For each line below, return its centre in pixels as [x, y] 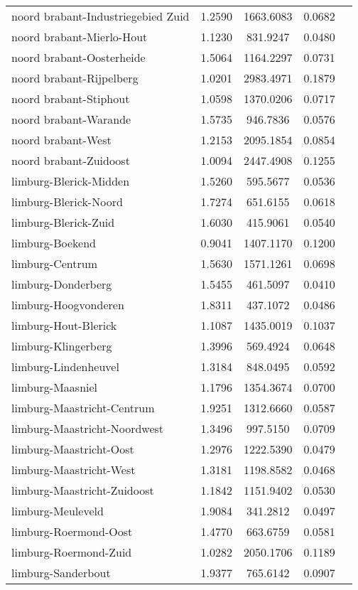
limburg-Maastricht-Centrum [83, 408]
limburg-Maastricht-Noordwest [88, 428]
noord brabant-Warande [71, 119]
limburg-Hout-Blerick [64, 325]
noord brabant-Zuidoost [71, 160]
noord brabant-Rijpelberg [75, 78]
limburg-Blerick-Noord [67, 202]
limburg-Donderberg [62, 284]
